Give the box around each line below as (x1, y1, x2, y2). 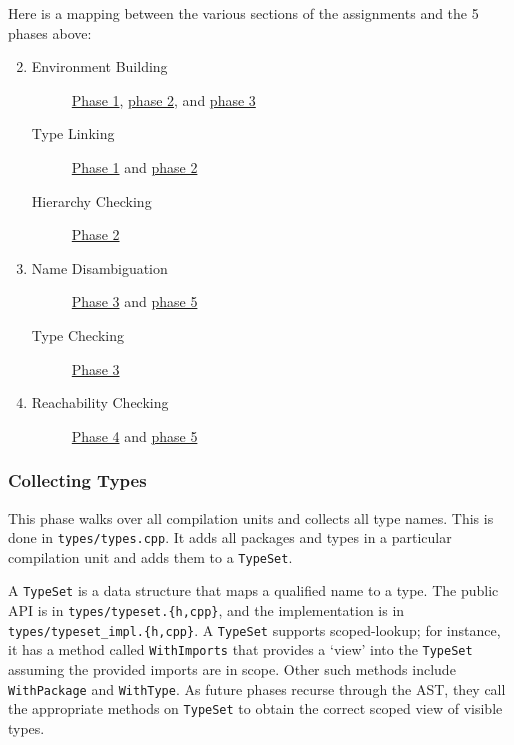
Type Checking (31, 324, 124, 345)
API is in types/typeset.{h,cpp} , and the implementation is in (8, 600, 405, 621)
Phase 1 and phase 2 (71, 156, 198, 177)
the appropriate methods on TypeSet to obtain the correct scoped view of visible (8, 698, 503, 719)
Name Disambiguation (31, 257, 168, 278)
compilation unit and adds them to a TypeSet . (8, 546, 293, 567)
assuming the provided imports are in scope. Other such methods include (8, 659, 456, 680)
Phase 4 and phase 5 (71, 425, 198, 446)
